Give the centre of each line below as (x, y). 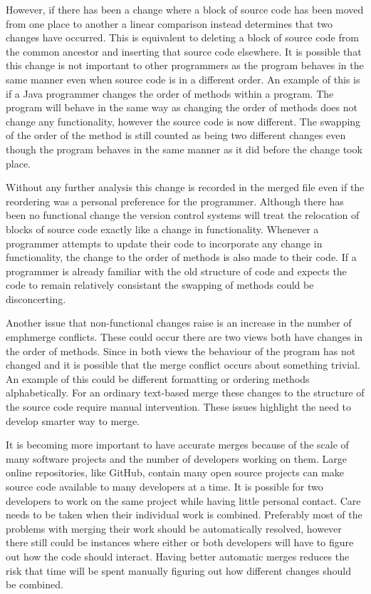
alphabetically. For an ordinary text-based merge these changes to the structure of (185, 393)
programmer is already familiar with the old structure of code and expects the (176, 271)
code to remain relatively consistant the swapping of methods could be (160, 285)
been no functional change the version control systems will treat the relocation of (183, 215)
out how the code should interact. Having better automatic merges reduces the (178, 556)
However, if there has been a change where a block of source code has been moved (185, 9)
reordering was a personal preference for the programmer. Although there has (175, 201)
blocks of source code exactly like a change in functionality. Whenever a (162, 229)
